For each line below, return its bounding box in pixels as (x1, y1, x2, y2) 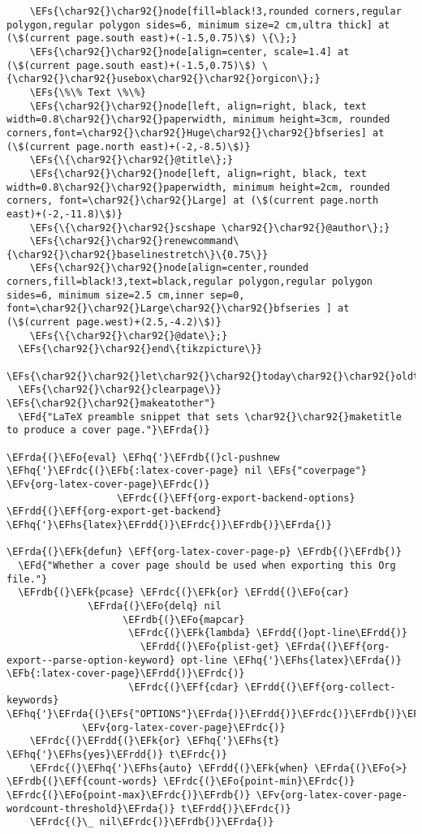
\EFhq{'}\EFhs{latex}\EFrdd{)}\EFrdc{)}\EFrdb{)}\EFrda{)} (6, 518, 332, 531)
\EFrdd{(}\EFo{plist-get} (140, 640, 280, 652)
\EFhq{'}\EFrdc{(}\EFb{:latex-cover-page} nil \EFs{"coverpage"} (6, 465, 367, 477)
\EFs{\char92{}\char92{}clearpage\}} (18, 384, 222, 396)
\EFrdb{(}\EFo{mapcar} (123, 613, 245, 625)
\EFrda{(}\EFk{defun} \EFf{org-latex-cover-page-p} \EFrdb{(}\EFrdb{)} (6, 546, 402, 558)
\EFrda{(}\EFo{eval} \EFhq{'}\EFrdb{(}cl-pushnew (6, 451, 280, 463)
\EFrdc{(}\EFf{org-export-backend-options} (117, 492, 355, 504)
